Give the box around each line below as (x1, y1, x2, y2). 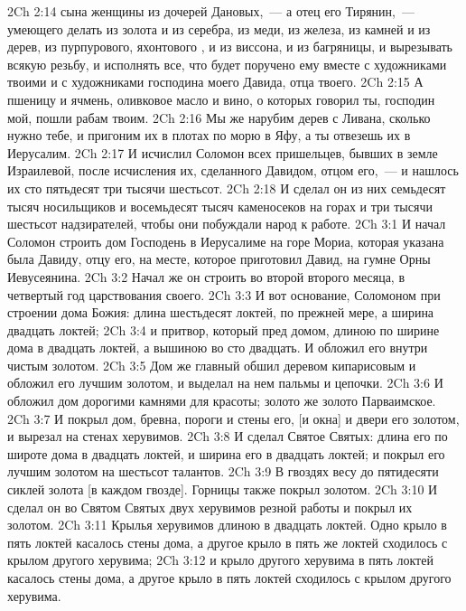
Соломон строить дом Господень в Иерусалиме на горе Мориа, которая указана (7, 231, 444, 250)
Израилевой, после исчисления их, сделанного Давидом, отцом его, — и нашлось (7, 161, 459, 180)
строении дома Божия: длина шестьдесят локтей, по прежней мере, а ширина (7, 303, 434, 322)
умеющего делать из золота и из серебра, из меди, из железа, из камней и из (7, 19, 431, 38)
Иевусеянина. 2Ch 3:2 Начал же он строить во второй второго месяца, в (7, 267, 405, 286)
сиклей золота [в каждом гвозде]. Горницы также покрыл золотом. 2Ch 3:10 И (7, 480, 438, 499)
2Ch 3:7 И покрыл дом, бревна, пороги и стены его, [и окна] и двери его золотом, (7, 409, 460, 428)
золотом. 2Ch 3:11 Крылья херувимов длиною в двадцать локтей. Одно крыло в (7, 515, 447, 534)
